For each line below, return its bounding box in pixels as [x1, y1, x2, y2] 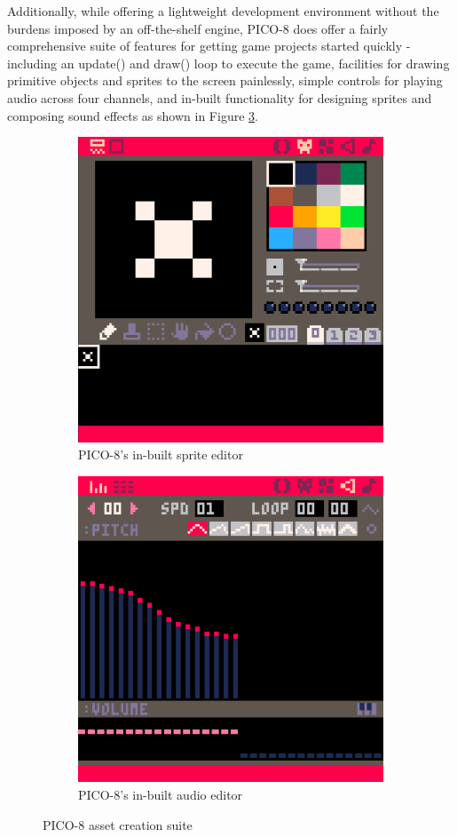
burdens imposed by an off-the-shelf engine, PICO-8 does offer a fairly [7, 19, 389, 37]
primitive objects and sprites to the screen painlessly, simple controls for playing [7, 71, 443, 90]
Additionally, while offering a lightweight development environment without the [7, 2, 439, 20]
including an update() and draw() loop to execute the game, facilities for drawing [7, 53, 450, 72]
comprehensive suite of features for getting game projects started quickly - [7, 36, 411, 55]
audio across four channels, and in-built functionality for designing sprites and [7, 88, 432, 107]
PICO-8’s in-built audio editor [78, 785, 243, 803]
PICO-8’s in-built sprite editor [78, 445, 243, 464]
